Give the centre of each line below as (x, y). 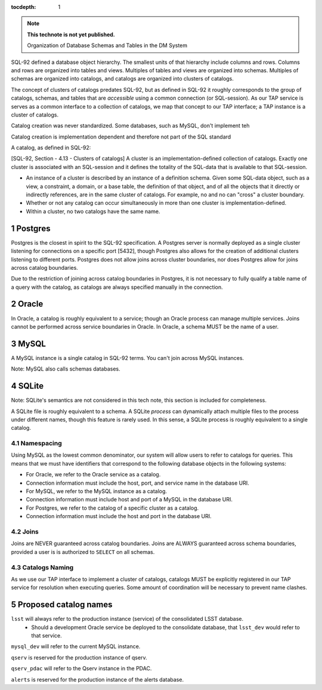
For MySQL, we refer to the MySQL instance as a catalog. (96, 491)
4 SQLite (27, 386)
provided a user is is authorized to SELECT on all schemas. (83, 552)
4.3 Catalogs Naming (42, 567)
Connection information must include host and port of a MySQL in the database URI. (129, 500)
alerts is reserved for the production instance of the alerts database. (97, 679)
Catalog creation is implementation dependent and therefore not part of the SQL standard (121, 137)
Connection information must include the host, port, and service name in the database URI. (138, 483)
